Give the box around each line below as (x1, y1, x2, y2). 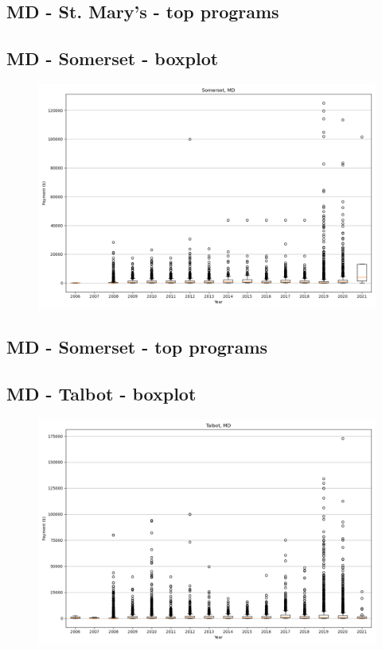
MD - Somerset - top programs (6, 335, 268, 359)
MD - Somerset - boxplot (6, 46, 219, 71)
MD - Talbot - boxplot (6, 381, 197, 406)
